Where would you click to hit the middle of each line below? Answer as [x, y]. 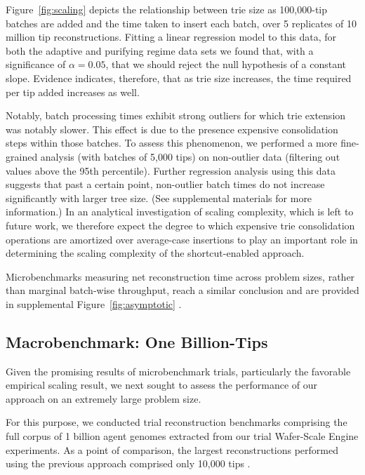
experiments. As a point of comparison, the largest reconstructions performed [172, 449]
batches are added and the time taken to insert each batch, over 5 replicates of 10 [181, 23]
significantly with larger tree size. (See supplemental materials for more [159, 198]
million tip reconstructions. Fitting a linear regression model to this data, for [171, 37]
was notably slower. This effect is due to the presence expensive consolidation [172, 129]
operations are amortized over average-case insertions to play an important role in [182, 239]
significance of [36, 64]
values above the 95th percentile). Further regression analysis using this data [171, 170]
